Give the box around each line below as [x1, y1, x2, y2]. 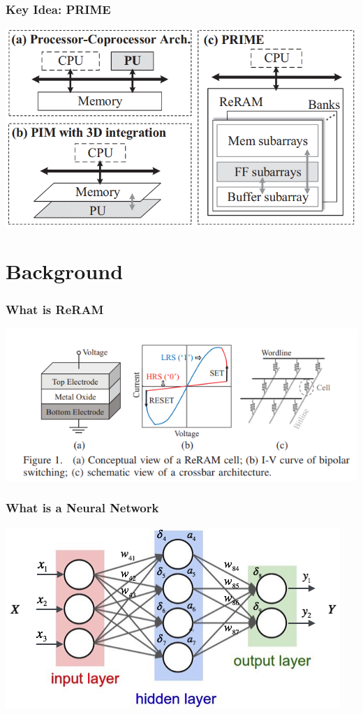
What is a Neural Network [6, 499, 159, 516]
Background [6, 257, 124, 285]
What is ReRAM [6, 300, 104, 318]
